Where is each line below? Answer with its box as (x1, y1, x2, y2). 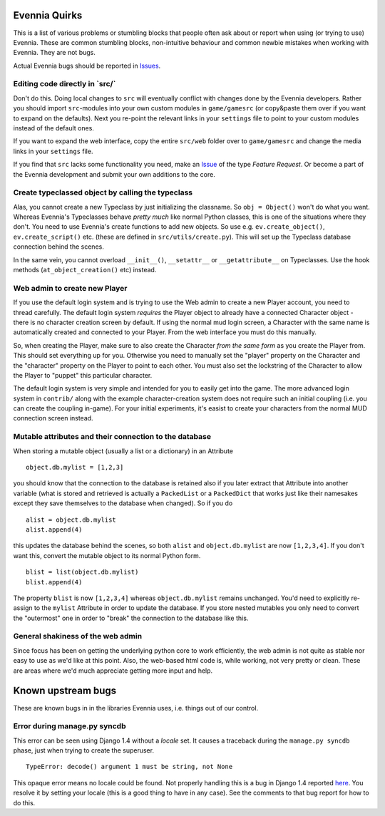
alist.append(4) (26, 525, 83, 534)
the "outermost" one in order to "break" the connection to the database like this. (13, 614, 249, 622)
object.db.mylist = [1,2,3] (26, 463, 124, 472)
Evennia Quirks (13, 9, 83, 21)
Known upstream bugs (13, 685, 117, 697)
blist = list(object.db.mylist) (26, 568, 139, 577)
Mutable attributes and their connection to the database (13, 432, 212, 442)
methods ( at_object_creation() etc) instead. (13, 266, 157, 274)
